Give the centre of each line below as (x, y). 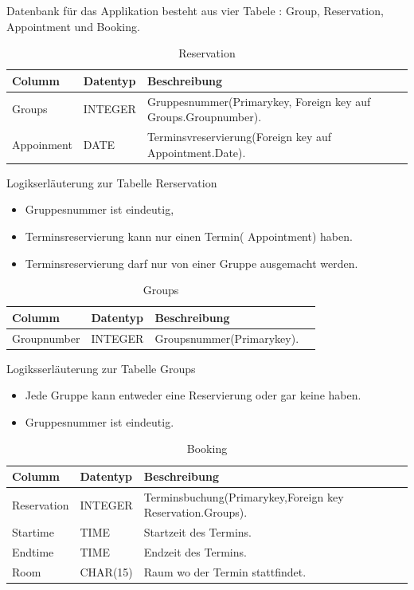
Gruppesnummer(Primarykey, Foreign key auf (259, 101)
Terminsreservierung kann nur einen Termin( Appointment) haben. (189, 236)
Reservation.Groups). (195, 512)
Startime (33, 532)
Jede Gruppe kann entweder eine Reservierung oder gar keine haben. (193, 395)
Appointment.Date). (196, 152)
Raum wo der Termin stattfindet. (225, 572)
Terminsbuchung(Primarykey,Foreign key (244, 496)
